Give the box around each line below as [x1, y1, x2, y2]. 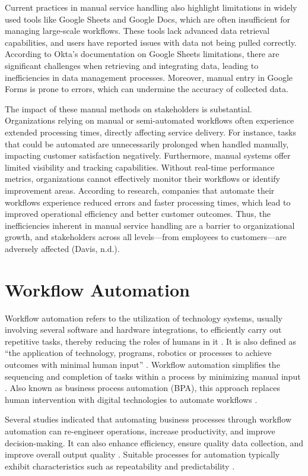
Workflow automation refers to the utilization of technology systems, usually [5, 311, 282, 324]
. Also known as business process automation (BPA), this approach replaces [5, 382, 280, 394]
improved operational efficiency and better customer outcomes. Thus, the [5, 207, 271, 220]
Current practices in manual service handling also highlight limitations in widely [5, 1, 297, 13]
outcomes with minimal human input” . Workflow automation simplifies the [5, 358, 280, 370]
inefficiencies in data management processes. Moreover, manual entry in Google [5, 71, 293, 83]
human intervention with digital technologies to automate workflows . [5, 393, 258, 405]
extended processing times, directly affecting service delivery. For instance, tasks [5, 125, 296, 138]
